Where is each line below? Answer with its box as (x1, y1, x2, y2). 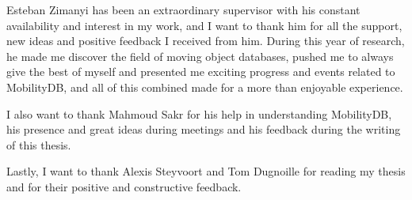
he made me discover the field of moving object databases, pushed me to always (6, 47, 394, 64)
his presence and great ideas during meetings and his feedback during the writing (6, 121, 401, 138)
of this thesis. (6, 136, 71, 153)
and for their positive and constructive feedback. (6, 178, 242, 194)
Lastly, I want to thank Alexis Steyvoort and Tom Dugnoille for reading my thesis (6, 163, 406, 179)
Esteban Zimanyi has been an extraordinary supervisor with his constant (6, 2, 360, 17)
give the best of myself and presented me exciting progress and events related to (6, 63, 395, 80)
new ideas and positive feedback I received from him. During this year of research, (6, 32, 405, 49)
